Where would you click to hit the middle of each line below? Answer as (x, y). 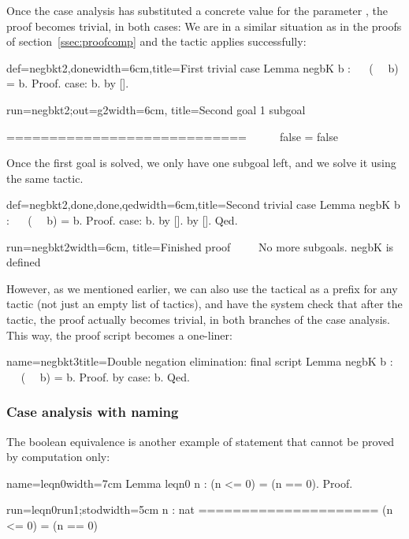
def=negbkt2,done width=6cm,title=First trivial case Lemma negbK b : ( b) (203, 67)
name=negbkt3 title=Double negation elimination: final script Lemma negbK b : (200, 361)
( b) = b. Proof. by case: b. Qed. (105, 376)
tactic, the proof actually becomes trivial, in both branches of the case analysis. (199, 319)
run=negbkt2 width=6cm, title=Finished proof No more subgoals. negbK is (200, 246)
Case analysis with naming (93, 412)
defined (24, 262)
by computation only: (58, 457)
